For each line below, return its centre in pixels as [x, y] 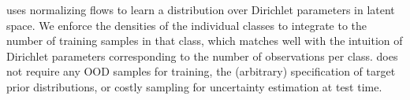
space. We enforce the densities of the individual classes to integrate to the [187, 25]
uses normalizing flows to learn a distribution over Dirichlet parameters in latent [201, 9]
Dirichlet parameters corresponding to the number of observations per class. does [202, 56]
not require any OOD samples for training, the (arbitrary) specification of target [201, 71]
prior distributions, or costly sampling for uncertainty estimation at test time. [194, 86]
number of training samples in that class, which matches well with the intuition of [205, 41]
